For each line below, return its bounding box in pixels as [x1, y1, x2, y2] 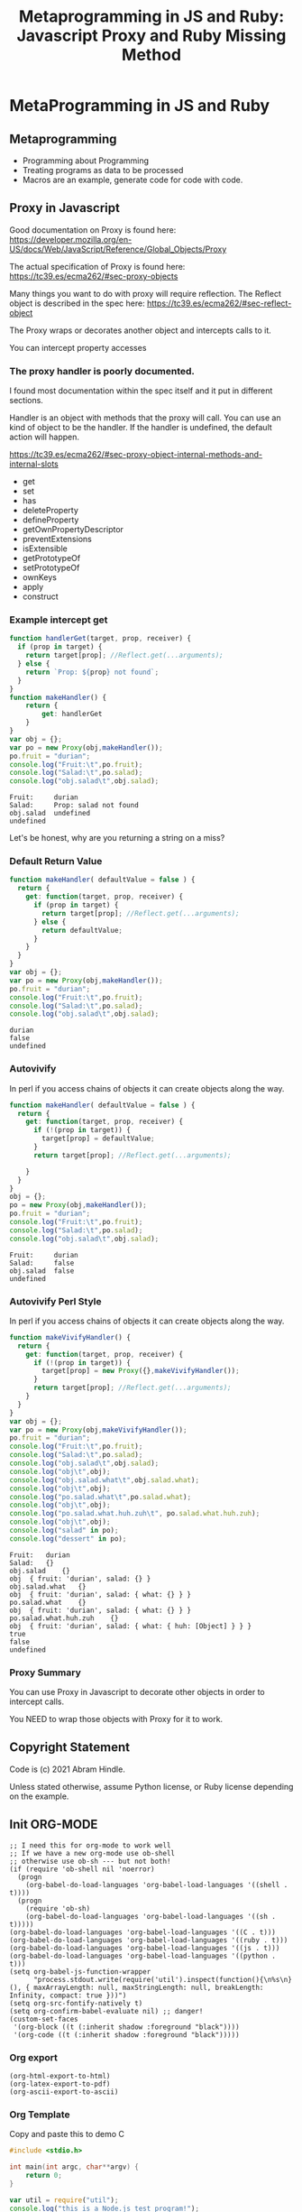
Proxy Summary [9, 1666, 81, 1679]
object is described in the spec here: [9, 298, 146, 309]
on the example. [9, 1791, 69, 1802]
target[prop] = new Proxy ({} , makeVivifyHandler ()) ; [41, 1367, 241, 1376]
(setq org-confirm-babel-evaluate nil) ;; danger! [9, 2006, 204, 2015]
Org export [9, 2051, 59, 2063]
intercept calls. [9, 1696, 65, 1707]
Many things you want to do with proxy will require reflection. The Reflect [9, 288, 281, 299]
